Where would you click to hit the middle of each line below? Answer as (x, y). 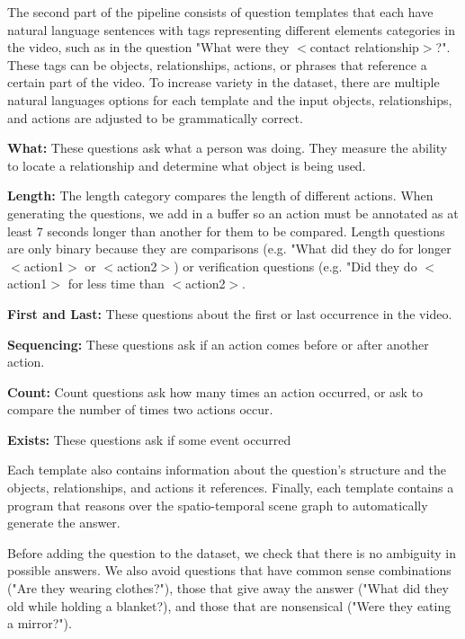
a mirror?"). (40, 623)
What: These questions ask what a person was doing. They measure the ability (228, 148)
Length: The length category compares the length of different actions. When (220, 195)
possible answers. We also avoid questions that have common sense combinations (229, 570)
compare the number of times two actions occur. (140, 409)
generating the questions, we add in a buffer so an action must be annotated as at (233, 213)
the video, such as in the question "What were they (148, 47)
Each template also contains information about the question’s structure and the (227, 470)
